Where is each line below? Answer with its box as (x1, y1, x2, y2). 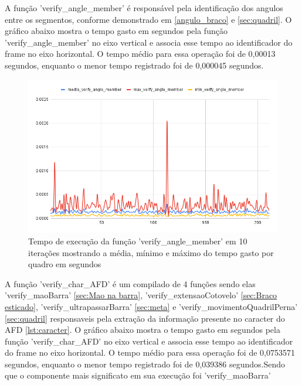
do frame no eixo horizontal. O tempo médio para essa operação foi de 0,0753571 (5, 346, 295, 359)
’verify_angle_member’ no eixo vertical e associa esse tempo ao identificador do (5, 36, 293, 48)
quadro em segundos (28, 258, 101, 270)
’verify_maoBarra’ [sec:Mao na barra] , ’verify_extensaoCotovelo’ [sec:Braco (5, 289, 277, 301)
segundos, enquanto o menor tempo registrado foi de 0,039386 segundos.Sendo (5, 357, 286, 370)
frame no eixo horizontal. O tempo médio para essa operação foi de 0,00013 (5, 47, 276, 60)
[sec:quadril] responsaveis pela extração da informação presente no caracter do (5, 312, 285, 324)
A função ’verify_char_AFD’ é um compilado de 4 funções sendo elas (5, 277, 256, 289)
